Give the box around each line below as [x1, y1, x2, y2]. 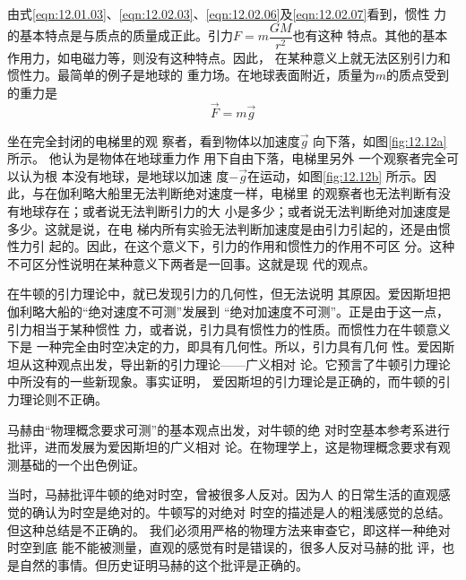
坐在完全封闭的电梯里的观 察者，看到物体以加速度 [7, 131, 300, 150]
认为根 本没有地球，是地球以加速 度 [19, 166, 229, 185]
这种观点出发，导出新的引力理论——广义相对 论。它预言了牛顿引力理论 [31, 354, 451, 373]
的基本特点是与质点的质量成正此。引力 [7, 26, 233, 45]
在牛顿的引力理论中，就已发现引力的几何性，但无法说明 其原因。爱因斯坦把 [7, 284, 451, 303]
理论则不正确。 [19, 389, 108, 408]
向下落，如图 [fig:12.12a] [313, 131, 447, 150]
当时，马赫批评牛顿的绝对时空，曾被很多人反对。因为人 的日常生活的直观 [7, 485, 438, 504]
